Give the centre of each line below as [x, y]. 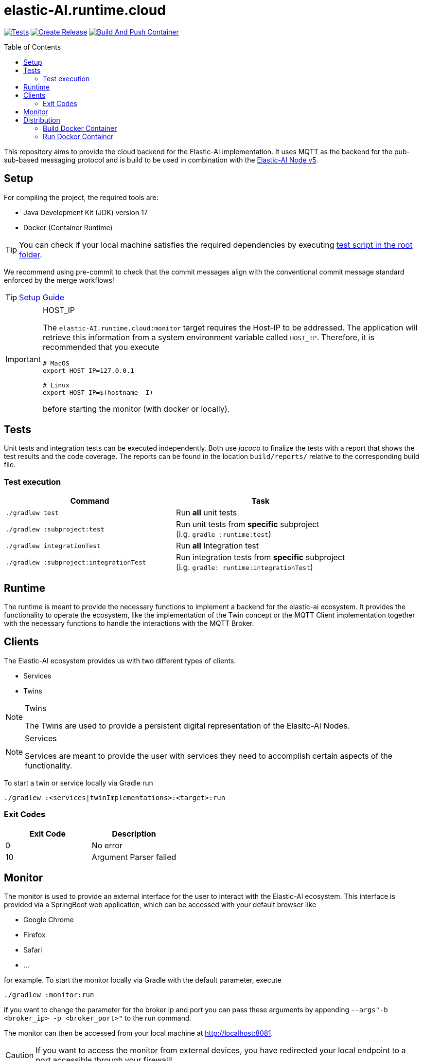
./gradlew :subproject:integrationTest [76, 562]
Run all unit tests [207, 513]
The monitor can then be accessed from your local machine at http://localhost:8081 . [139, 1033]
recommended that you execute [101, 347]
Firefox [35, 935]
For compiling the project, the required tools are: [81, 197]
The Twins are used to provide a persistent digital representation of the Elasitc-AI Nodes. [187, 725]
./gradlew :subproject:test [55, 529]
